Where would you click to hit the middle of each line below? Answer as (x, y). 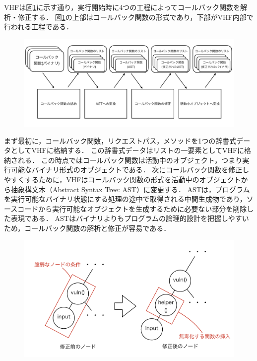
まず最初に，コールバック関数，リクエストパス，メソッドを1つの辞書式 (120, 140)
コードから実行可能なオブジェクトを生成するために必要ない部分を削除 (132, 208)
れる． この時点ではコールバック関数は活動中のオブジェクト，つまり (130, 160)
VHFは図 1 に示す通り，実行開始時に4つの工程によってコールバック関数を (122, 7)
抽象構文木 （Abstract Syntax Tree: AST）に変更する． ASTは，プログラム (130, 189)
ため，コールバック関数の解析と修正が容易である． (87, 228)
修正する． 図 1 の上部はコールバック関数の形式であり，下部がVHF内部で (135, 17)
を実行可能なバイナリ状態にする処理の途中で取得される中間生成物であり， (125, 199)
